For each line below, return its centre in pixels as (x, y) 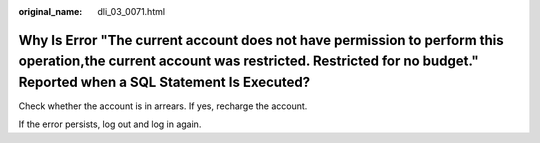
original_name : (50, 11)
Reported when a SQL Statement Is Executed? (164, 82)
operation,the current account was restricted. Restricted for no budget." (248, 61)
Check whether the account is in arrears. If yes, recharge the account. (163, 106)
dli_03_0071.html (131, 11)
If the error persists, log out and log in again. (110, 124)
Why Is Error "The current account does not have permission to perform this (261, 40)
